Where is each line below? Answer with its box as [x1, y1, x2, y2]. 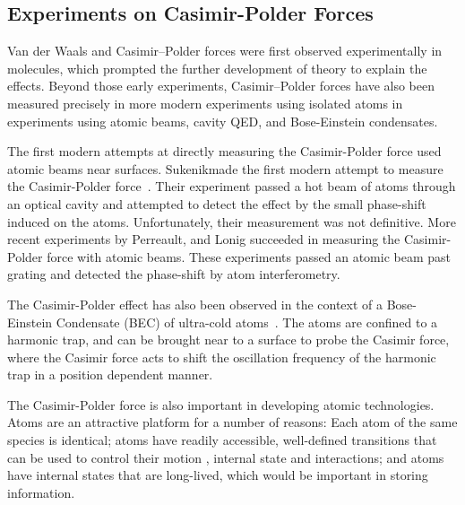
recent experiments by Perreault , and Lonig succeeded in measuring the [7, 230, 400, 248]
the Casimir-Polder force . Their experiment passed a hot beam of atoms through [7, 177, 456, 196]
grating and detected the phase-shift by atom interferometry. [7, 265, 340, 283]
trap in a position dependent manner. [7, 365, 213, 384]
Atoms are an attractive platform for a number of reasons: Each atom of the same [7, 413, 458, 431]
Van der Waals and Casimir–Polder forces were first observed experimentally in [7, 41, 443, 60]
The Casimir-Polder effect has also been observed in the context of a [7, 294, 383, 313]
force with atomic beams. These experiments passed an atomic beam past [47, 247, 451, 266]
